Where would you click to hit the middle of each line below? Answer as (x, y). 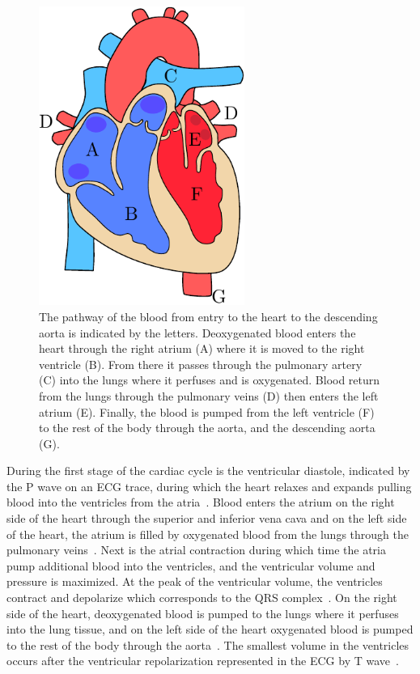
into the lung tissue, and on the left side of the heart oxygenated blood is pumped (210, 629)
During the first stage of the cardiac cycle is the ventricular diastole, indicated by (208, 471)
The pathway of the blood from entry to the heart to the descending (208, 316)
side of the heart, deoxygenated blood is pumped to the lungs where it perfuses (203, 613)
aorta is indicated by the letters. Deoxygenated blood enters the (197, 332)
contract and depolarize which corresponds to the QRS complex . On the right (202, 598)
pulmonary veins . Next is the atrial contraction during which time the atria (196, 550)
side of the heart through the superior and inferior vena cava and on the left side (207, 518)
